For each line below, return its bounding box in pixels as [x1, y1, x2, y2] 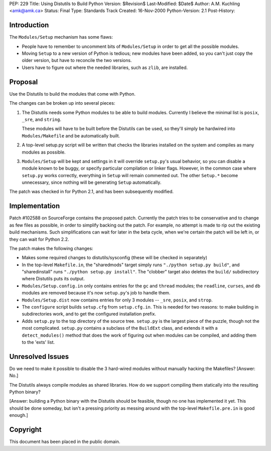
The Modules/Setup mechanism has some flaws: [9, 34, 113, 40]
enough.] [9, 412, 29, 418]
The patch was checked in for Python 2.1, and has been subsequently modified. [9, 189, 174, 195]
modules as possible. [22, 149, 66, 155]
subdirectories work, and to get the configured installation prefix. [22, 311, 157, 317]
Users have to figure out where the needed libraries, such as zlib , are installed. [22, 64, 188, 70]
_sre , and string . [22, 116, 61, 122]
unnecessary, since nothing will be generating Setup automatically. [22, 179, 162, 186]
